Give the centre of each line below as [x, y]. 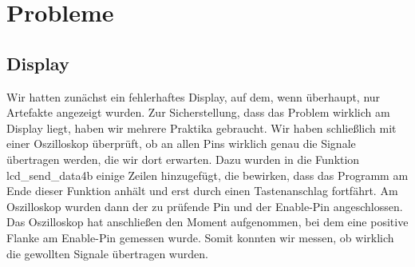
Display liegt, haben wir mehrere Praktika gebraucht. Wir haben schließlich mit [202, 128]
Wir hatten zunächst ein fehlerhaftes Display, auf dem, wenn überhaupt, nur [194, 96]
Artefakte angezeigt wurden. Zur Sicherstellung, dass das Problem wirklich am [198, 112]
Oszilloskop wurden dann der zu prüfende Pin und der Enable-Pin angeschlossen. [205, 206]
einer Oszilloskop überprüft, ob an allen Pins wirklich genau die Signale [181, 143]
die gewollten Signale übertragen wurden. [107, 253]
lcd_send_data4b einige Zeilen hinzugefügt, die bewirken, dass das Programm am [207, 175]
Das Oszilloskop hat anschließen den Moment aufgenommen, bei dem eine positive [207, 222]
